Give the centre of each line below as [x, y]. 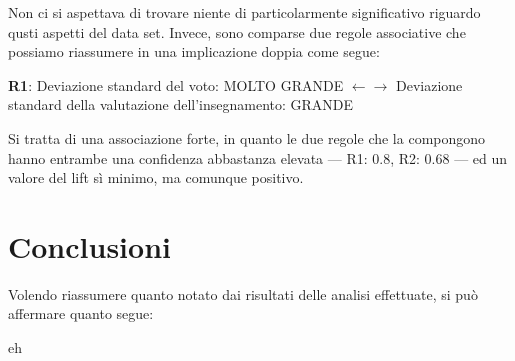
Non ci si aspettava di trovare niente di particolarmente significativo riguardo [244, 12]
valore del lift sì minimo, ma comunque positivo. [156, 177]
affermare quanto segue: [81, 313]
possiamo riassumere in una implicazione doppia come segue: [194, 51]
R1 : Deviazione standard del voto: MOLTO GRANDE [176, 84]
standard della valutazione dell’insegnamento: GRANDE [181, 104]
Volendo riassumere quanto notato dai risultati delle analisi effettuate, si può [243, 293]
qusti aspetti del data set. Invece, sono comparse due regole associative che [237, 31]
